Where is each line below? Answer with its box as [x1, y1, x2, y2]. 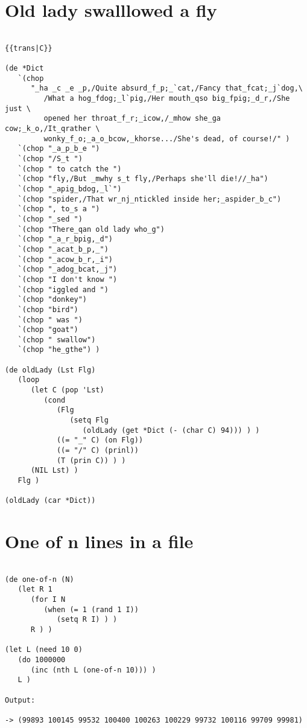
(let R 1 [17, 585, 52, 594]
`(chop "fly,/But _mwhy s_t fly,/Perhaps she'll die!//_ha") [17, 174, 268, 184]
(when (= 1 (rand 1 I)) [43, 605, 139, 614]
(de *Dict [5, 64, 44, 73]
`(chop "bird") [17, 305, 78, 314]
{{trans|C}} [5, 43, 52, 53]
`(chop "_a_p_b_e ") [17, 144, 100, 153]
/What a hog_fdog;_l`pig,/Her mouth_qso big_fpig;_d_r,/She [43, 94, 290, 103]
